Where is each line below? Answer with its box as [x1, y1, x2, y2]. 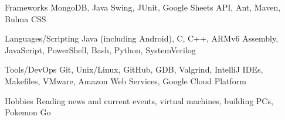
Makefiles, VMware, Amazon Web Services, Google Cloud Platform [5, 74, 247, 87]
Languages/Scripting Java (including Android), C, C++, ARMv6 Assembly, [5, 32, 279, 44]
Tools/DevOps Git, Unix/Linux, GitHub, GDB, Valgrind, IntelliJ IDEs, [5, 63, 263, 76]
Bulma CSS [5, 12, 46, 25]
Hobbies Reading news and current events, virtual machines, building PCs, [5, 94, 273, 107]
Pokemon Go [5, 106, 51, 118]
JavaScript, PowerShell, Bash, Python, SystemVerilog [5, 43, 196, 56]
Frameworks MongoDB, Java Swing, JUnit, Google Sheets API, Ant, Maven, [5, 1, 281, 13]
